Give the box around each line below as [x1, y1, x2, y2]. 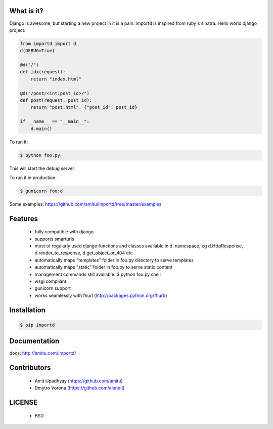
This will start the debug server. [9, 165, 75, 171]
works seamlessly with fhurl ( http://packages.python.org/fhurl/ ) [34, 292, 168, 298]
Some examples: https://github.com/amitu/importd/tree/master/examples [9, 201, 162, 207]
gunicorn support [34, 285, 71, 291]
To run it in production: [9, 175, 57, 181]
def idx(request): [20, 69, 66, 75]
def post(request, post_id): [20, 98, 93, 103]
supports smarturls [34, 236, 74, 242]
